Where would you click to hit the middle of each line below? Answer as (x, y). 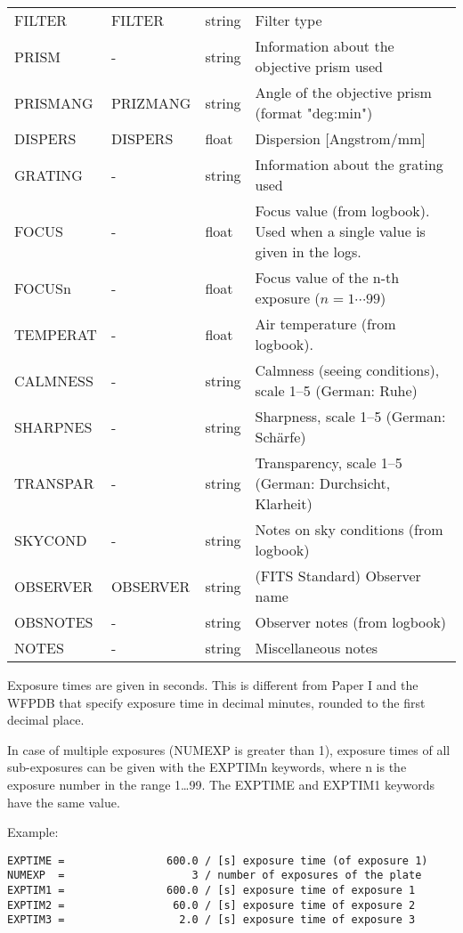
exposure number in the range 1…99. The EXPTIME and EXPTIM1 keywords (221, 784)
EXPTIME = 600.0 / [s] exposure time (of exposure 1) (218, 860)
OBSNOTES (54, 622)
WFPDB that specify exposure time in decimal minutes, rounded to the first (216, 702)
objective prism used (319, 66)
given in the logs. (308, 252)
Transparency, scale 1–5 (329, 462)
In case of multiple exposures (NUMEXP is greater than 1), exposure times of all (229, 749)
